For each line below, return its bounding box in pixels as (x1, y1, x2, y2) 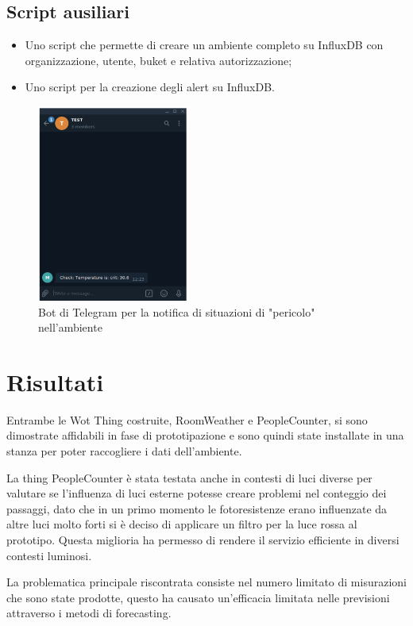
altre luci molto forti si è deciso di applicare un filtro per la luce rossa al (6, 516, 357, 532)
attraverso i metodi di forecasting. (6, 605, 172, 621)
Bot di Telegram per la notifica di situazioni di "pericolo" (38, 303, 315, 320)
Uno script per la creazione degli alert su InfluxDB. (25, 79, 275, 95)
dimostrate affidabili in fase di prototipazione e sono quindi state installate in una (6, 427, 404, 444)
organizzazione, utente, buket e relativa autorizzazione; (25, 52, 292, 68)
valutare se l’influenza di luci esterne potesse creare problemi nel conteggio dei (6, 485, 387, 501)
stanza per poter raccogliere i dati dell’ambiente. (6, 443, 242, 459)
